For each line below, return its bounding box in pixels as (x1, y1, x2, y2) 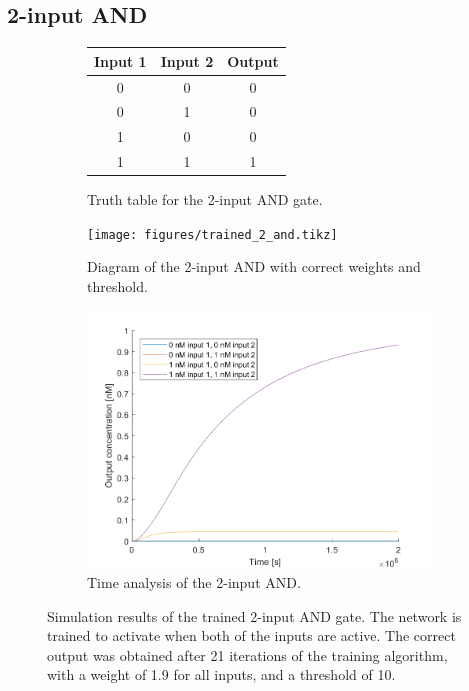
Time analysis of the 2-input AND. (87, 572, 301, 593)
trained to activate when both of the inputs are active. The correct (47, 625, 456, 646)
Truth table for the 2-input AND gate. (87, 189, 323, 210)
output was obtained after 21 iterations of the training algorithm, (47, 644, 448, 665)
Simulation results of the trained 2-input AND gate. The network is (47, 605, 462, 626)
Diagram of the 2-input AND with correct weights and (87, 256, 421, 277)
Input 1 (94, 50, 147, 71)
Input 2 (160, 50, 214, 71)
